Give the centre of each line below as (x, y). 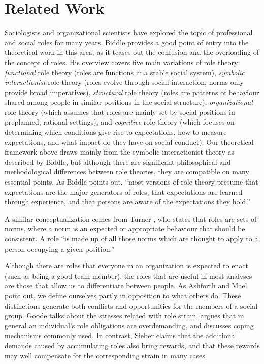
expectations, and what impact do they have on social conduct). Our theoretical (129, 142)
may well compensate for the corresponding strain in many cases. (106, 355)
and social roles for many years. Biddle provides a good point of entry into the (127, 42)
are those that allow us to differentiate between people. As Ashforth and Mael (126, 285)
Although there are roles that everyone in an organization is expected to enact (126, 266)
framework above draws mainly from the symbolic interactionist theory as (120, 152)
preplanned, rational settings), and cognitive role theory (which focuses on (120, 122)
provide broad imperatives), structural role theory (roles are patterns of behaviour (132, 92)
